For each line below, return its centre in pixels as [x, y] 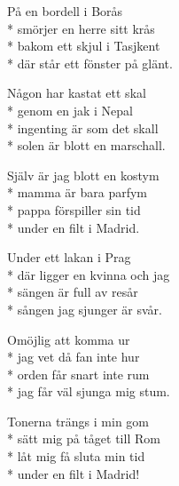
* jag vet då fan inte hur [74, 357]
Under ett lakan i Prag [69, 257]
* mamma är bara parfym [78, 192]
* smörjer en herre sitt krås [81, 28]
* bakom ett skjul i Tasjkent [84, 46]
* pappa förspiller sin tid [74, 209]
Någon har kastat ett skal [77, 93]
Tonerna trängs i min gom [78, 421]
